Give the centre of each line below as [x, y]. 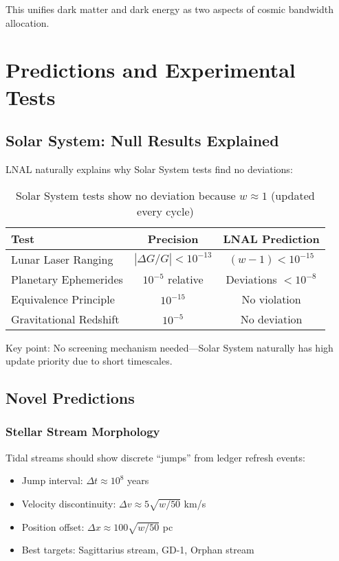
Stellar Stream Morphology [83, 432]
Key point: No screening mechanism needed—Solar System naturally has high [169, 347]
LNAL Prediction [271, 238]
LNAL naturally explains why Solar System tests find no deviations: [149, 169]
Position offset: [53, 526]
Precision [173, 238]
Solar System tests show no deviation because [126, 195]
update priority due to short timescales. [89, 361]
